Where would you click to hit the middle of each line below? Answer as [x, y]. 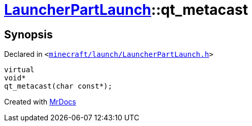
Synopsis [28, 34]
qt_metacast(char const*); [58, 86]
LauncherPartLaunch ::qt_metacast [126, 10]
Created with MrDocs [40, 102]
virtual [20, 70]
